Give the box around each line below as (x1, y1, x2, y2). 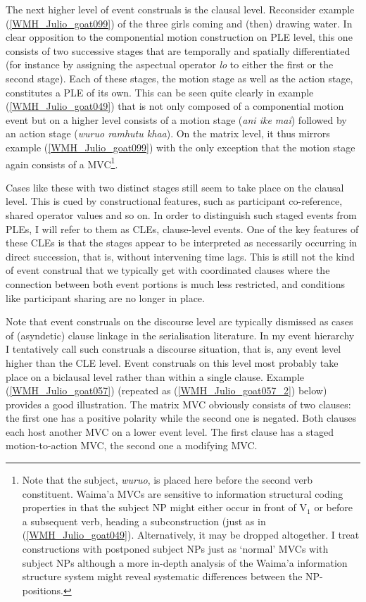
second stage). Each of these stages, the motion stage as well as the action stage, (6, 70, 353, 85)
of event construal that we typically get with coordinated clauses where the (6, 263, 330, 277)
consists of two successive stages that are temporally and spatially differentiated (6, 43, 351, 58)
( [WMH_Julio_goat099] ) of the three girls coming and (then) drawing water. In (6, 15, 353, 30)
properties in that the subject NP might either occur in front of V (22, 500, 308, 515)
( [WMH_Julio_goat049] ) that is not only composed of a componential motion (6, 99, 344, 113)
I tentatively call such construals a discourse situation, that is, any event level (6, 341, 341, 356)
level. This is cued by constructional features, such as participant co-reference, (6, 194, 343, 208)
